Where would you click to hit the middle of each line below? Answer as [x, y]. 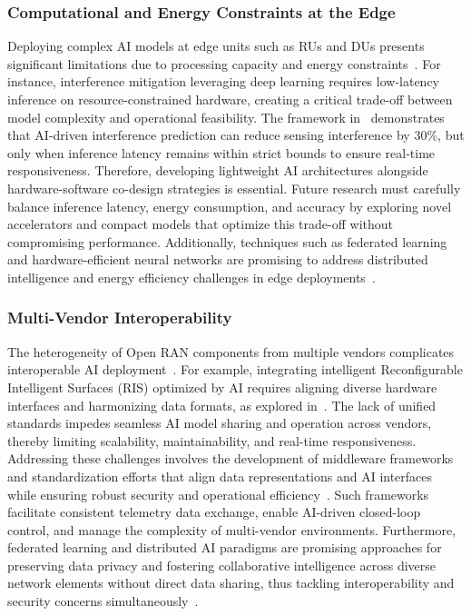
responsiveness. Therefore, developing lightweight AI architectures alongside [218, 170]
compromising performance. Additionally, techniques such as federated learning [227, 241]
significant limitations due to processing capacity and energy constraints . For [224, 63]
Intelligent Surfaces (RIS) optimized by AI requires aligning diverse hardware [222, 387]
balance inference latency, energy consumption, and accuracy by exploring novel [230, 206]
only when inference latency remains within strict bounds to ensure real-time [221, 152]
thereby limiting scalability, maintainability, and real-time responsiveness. [212, 440]
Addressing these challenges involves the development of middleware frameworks [231, 458]
